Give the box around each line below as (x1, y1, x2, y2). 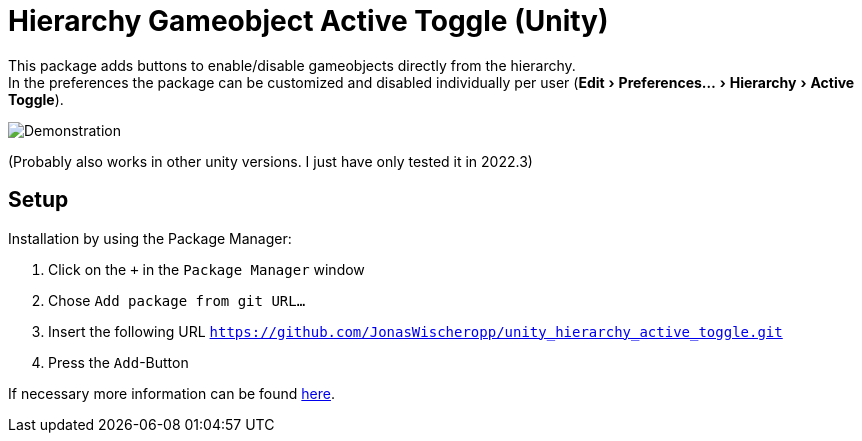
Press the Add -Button (48, 353, 189, 371)
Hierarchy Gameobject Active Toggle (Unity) (8, 4, 609, 38)
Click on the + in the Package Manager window (48, 260, 365, 278)
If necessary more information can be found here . (8, 384, 336, 402)
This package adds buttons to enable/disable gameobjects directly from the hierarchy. (8, 56, 576, 74)
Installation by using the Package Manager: (8, 229, 292, 247)
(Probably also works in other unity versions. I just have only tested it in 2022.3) (8, 152, 533, 170)
